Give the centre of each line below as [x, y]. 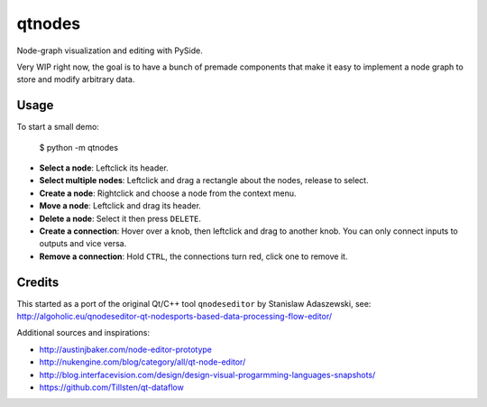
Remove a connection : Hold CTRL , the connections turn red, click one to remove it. [193, 256]
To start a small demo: [58, 127]
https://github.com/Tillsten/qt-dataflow [111, 387]
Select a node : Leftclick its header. [104, 168]
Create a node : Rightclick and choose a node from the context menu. [168, 193]
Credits [38, 282]
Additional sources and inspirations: [83, 333]
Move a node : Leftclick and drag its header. [120, 206]
